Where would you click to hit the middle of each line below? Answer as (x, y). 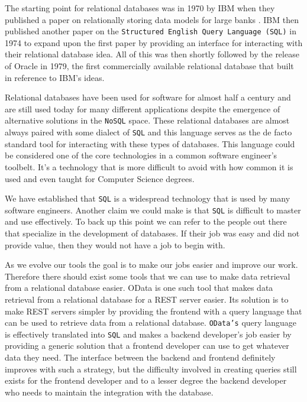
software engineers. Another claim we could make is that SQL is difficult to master (153, 210)
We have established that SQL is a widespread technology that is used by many (148, 198)
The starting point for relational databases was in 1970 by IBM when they (140, 8)
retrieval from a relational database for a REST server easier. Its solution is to (147, 299)
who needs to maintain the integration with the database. (109, 392)
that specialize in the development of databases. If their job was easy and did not (152, 233)
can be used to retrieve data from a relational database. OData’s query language (151, 322)
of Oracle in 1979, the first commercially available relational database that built (149, 66)
